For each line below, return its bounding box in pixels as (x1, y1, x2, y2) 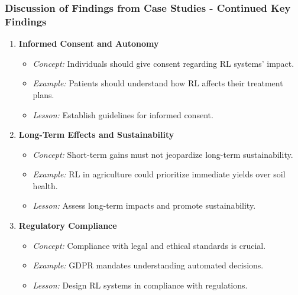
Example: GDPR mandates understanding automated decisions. (33, 259, 264, 271)
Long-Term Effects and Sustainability (18, 128, 174, 141)
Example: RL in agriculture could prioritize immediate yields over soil (33, 168, 286, 180)
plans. (33, 88, 54, 101)
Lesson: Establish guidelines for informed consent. (33, 108, 213, 121)
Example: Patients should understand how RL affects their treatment (33, 77, 283, 89)
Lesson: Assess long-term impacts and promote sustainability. (33, 199, 256, 212)
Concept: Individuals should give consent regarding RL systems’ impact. (33, 57, 294, 69)
